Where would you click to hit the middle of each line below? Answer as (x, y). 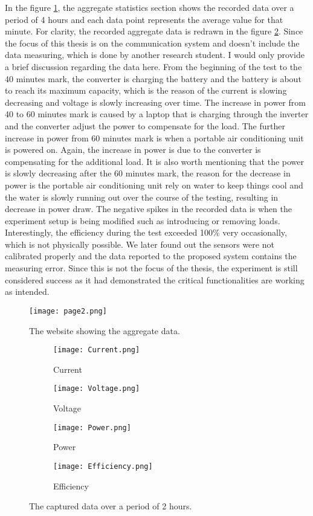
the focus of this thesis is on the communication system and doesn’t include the (152, 43)
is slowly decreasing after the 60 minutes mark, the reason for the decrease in (148, 173)
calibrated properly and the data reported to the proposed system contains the (151, 256)
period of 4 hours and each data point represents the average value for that (144, 19)
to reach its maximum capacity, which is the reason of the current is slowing (146, 90)
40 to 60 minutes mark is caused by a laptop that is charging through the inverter (157, 114)
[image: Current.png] (97, 350)
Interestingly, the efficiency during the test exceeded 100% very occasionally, (146, 232)
